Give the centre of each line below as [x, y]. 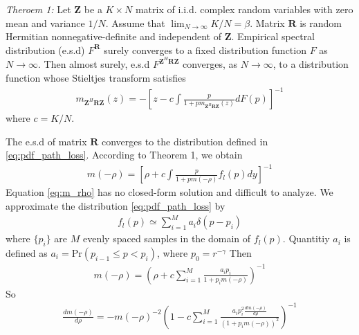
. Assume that [135, 22]
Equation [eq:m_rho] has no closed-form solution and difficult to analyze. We [169, 192]
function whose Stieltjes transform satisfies [96, 78]
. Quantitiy [306, 238]
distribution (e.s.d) [45, 49]
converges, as [210, 64]
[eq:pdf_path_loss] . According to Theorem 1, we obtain [124, 155]
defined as [27, 252]
